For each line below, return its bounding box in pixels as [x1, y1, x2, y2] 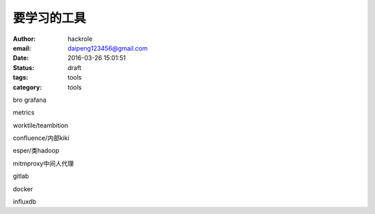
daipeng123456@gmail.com [67, 44, 149, 52]
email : [12, 44, 31, 52]
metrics [12, 108, 35, 117]
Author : [12, 35, 36, 43]
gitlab [12, 172, 29, 180]
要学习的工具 [12, 10, 87, 26]
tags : [12, 73, 28, 82]
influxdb [12, 197, 36, 206]
